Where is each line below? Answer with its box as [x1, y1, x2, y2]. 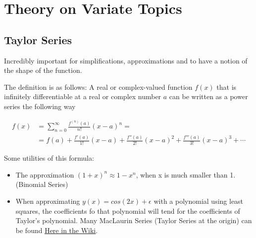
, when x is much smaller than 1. [136, 169, 236, 179]
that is [216, 81, 237, 92]
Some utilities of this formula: [4, 153, 94, 163]
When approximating [15, 196, 80, 206]
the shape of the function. [4, 65, 82, 75]
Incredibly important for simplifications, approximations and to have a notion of [4, 55, 248, 65]
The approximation [15, 169, 74, 179]
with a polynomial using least [154, 196, 244, 206]
